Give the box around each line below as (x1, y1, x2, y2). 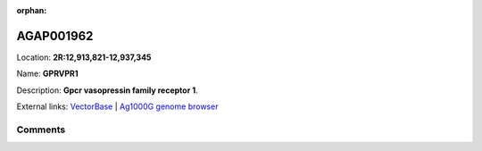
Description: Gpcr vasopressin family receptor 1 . (16, 85, 198, 96)
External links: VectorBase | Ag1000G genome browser (16, 101, 219, 112)
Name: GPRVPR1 (16, 68, 79, 80)
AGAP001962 (16, 28, 94, 44)
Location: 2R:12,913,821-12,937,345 (16, 52, 152, 63)
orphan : (16, 5, 47, 15)
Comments (16, 123, 66, 136)
